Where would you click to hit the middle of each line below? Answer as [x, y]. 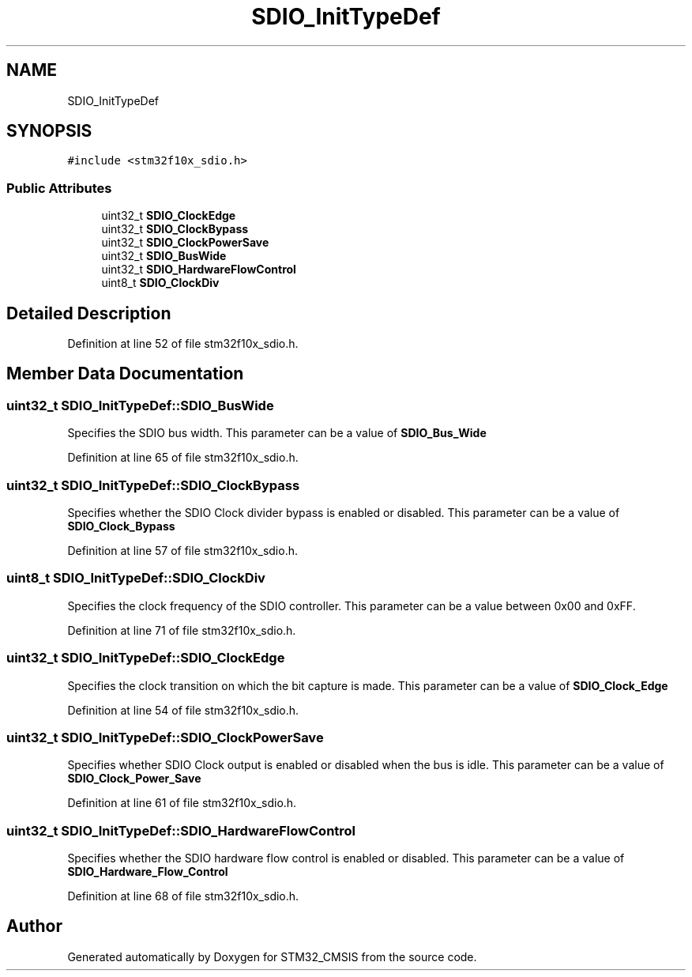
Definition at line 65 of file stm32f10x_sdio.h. [183, 458]
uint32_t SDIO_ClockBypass [175, 229]
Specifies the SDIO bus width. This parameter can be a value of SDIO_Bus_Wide [277, 433]
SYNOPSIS [49, 131]
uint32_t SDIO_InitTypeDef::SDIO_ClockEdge [146, 658]
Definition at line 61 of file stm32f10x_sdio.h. [182, 803]
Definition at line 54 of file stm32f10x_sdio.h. [183, 710]
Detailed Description [89, 313]
